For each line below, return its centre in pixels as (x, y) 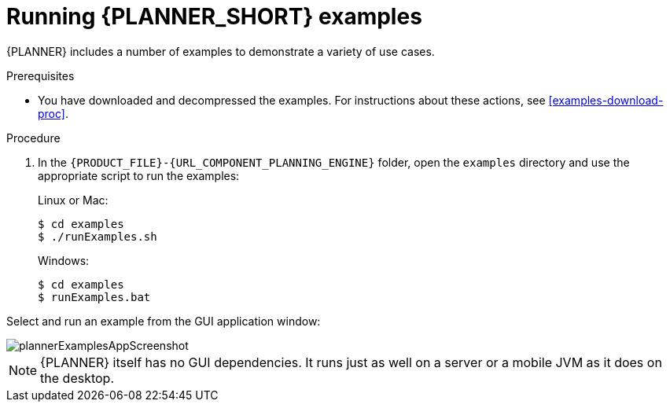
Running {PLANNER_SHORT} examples (214, 17)
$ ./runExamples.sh (98, 236)
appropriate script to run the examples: (139, 175)
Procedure (33, 138)
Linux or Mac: (73, 200)
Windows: (64, 260)
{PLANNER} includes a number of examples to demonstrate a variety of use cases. (221, 51)
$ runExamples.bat (94, 297)
